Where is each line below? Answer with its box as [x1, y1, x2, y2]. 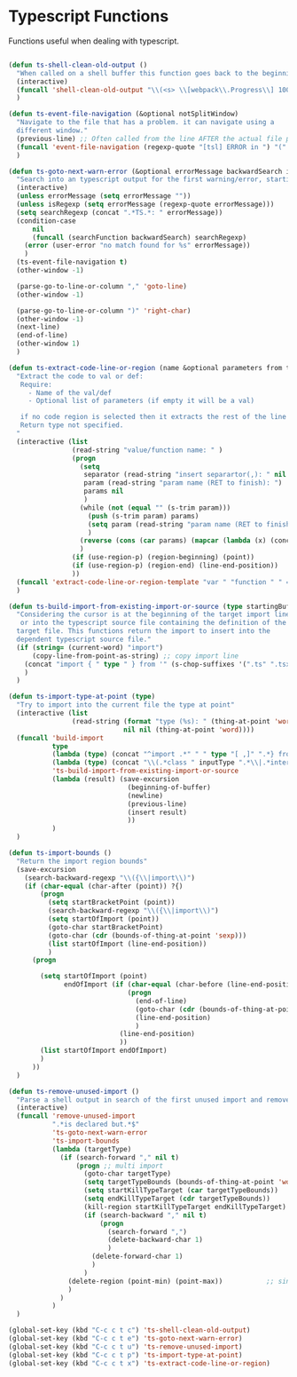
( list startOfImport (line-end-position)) [47, 939, 207, 948]
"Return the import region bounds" [16, 857, 148, 866]
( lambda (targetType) [51, 1144, 132, 1153]
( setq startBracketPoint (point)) [47, 898, 176, 907]
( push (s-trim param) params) [87, 511, 199, 520]
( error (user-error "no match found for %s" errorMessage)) [24, 241, 251, 250]
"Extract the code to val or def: [16, 371, 144, 381]
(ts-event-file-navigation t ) [16, 257, 128, 267]
